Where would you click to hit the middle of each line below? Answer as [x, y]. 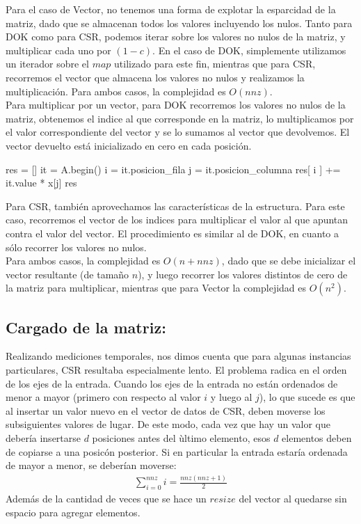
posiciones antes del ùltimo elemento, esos [181, 438]
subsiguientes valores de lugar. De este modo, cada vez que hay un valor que [168, 424]
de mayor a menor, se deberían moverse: [91, 465]
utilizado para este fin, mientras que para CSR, [215, 64]
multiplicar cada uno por [58, 50]
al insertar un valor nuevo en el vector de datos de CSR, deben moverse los [166, 410]
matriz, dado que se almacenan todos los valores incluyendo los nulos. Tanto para [179, 23]
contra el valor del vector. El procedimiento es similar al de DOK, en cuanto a [173, 233]
